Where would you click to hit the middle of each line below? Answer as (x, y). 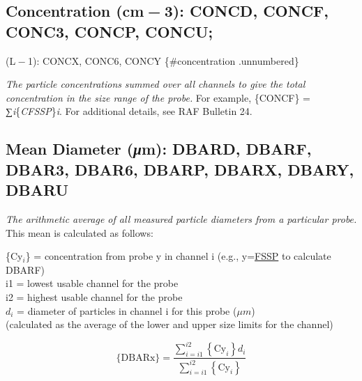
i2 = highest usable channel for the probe (94, 296)
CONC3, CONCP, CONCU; (110, 31)
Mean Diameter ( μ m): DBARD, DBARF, (159, 149)
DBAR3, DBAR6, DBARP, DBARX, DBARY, (180, 169)
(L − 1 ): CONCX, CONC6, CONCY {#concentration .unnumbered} (152, 60)
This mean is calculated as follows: (80, 232)
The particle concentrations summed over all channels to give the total (156, 84)
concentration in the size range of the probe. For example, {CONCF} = (158, 97)
